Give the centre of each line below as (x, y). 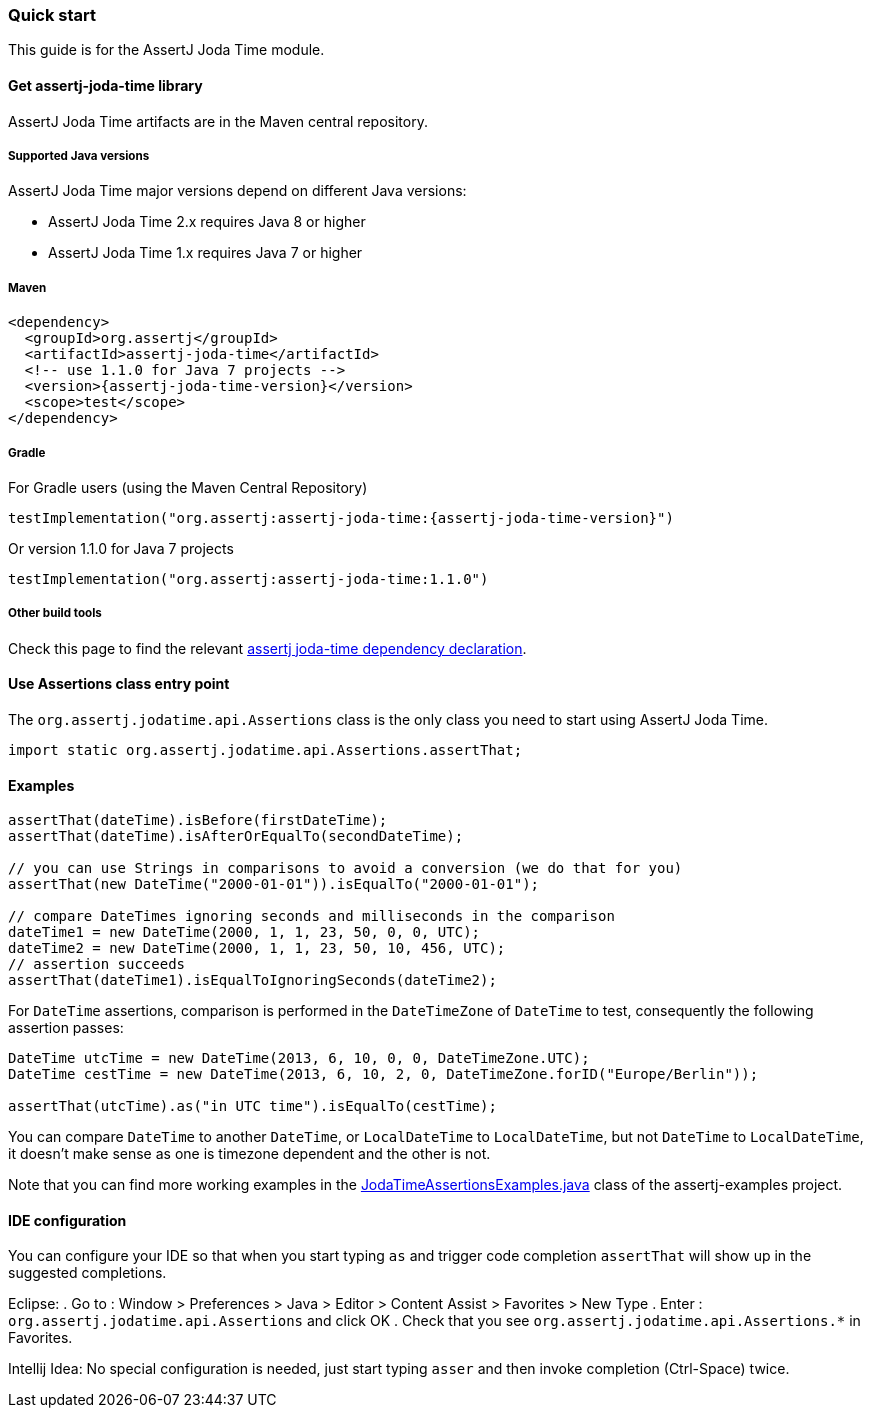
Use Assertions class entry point (119, 684)
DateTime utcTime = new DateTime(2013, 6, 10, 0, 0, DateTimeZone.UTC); (299, 1058)
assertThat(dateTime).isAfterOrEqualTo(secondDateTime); (236, 836)
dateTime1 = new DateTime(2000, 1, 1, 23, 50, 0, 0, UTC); (244, 932)
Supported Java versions (79, 155)
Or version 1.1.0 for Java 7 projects (121, 548)
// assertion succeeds (97, 964)
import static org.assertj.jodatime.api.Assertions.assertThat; (265, 749)
